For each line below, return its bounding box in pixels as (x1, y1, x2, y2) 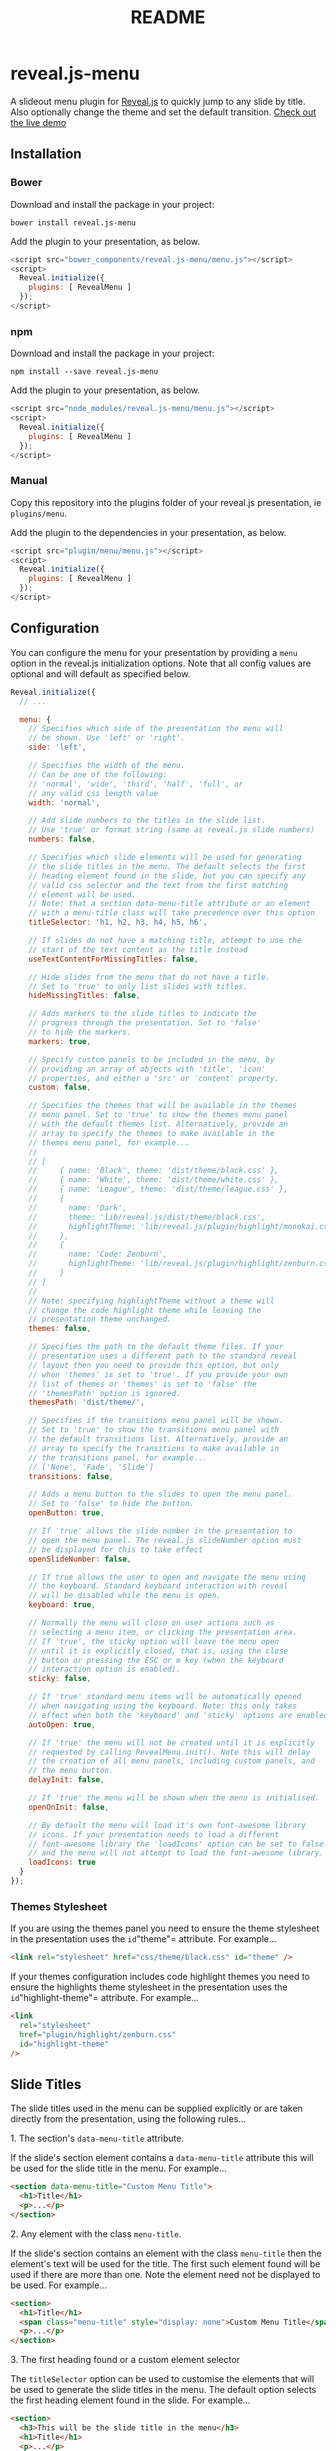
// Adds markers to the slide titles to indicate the (28, 1009, 257, 1019)
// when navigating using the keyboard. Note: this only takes (28, 1701, 298, 1711)
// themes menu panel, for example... (28, 1137, 190, 1148)
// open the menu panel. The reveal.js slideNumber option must (28, 1535, 302, 1545)
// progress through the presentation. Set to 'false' (28, 1018, 262, 1028)
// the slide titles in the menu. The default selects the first (28, 861, 307, 871)
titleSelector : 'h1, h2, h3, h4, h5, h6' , (28, 917, 208, 928)
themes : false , (28, 1324, 92, 1334)
